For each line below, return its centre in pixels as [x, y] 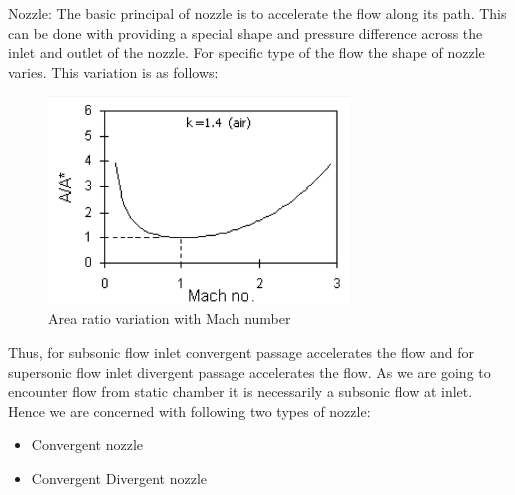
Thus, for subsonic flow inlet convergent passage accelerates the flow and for [241, 352]
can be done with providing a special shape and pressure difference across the [245, 32]
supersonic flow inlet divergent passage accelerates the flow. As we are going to [249, 371]
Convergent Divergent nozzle [119, 477]
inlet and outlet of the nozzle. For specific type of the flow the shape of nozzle [246, 52]
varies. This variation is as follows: [113, 71]
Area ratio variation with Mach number [169, 318]
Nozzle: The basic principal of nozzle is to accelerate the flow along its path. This [257, 13]
